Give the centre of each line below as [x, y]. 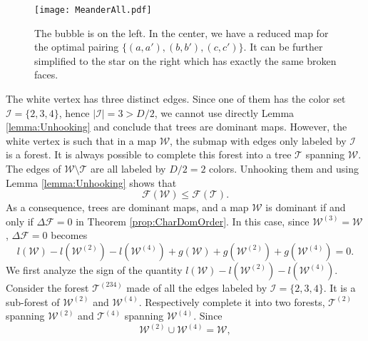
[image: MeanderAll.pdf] [93, 10]
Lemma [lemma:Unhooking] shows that [91, 182]
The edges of [34, 168]
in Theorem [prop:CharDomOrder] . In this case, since [193, 221]
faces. [46, 75]
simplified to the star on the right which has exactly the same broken [185, 60]
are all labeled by [128, 168]
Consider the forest [47, 287]
